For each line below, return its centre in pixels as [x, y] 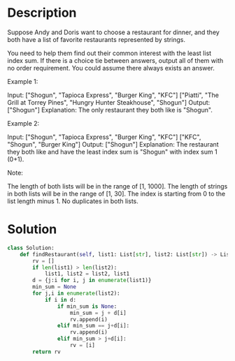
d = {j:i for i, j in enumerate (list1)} [92, 281]
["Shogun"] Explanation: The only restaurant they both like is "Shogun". [110, 110]
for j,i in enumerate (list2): [76, 293]
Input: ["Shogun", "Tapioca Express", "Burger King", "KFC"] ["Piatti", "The [113, 95]
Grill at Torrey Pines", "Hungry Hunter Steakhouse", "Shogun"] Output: [109, 102]
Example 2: [23, 123]
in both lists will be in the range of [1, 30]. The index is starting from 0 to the [116, 193]
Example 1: [23, 81]
